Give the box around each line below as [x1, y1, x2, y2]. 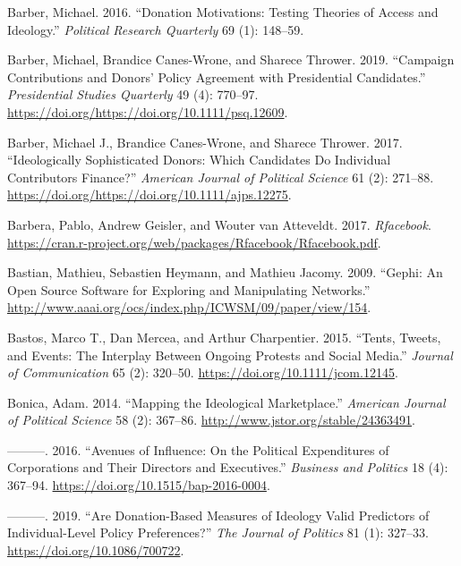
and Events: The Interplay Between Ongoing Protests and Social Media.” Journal [7, 345, 453, 364]
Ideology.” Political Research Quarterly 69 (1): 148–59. [7, 20, 304, 38]
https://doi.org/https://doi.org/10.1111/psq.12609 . [7, 102, 288, 121]
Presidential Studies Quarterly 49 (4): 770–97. [7, 85, 259, 104]
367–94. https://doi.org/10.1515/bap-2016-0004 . [7, 476, 270, 494]
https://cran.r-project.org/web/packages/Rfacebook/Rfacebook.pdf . [7, 232, 381, 251]
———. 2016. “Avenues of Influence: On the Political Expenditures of [7, 440, 389, 459]
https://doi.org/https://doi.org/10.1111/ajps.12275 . [7, 185, 292, 204]
